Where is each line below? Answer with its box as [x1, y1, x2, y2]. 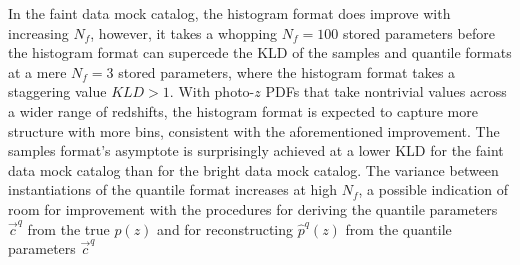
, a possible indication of [358, 179, 509, 200]
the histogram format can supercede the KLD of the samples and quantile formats [8, 42, 512, 63]
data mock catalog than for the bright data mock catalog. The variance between [8, 159, 499, 180]
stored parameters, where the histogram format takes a [118, 61, 456, 82]
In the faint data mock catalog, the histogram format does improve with [8, 3, 451, 23]
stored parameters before [342, 22, 495, 43]
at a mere [8, 61, 67, 82]
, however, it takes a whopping [90, 22, 278, 43]
